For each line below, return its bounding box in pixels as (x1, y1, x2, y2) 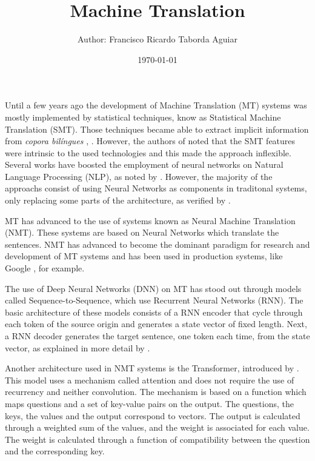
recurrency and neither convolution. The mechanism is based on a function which (5, 385, 307, 398)
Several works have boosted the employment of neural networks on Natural (5, 158, 283, 171)
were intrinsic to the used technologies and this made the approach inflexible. (5, 146, 291, 159)
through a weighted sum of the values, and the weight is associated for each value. (5, 421, 310, 434)
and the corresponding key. (5, 445, 105, 457)
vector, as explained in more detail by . (5, 341, 150, 354)
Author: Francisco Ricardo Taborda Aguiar (78, 33, 237, 45)
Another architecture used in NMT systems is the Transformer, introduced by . (5, 362, 299, 374)
